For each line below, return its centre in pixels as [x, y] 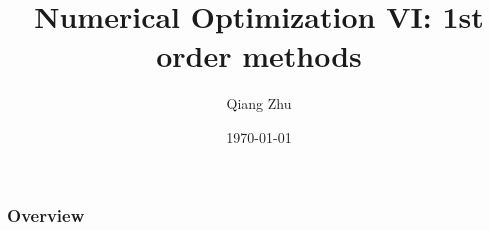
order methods [259, 55]
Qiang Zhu [259, 103]
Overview [46, 214]
